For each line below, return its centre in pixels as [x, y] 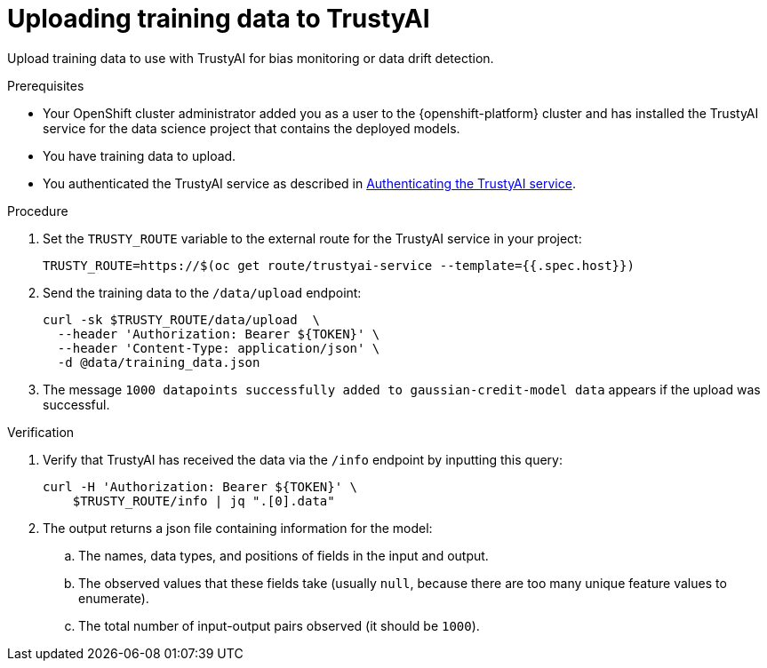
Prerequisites [46, 85]
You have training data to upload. [140, 155]
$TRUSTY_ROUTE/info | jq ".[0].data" [204, 501]
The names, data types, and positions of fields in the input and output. [284, 555]
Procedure [38, 211]
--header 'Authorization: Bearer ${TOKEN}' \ [219, 334]
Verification [41, 432]
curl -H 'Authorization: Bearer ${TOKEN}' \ [200, 486]
